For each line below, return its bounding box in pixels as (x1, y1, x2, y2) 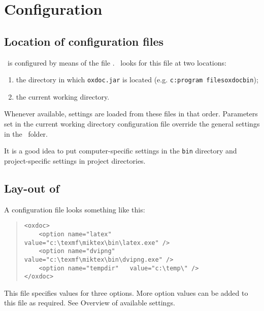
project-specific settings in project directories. (4, 155, 146, 166)
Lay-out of (4, 180, 59, 196)
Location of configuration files (4, 33, 164, 49)
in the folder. (4, 128, 48, 139)
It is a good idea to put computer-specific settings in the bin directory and (4, 145, 237, 156)
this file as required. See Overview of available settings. (4, 297, 175, 308)
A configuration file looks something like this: (4, 204, 145, 214)
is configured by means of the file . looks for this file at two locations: (7, 57, 226, 68)
